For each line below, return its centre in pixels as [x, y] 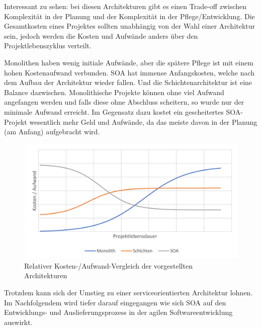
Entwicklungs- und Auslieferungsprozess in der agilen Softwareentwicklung [118, 312]
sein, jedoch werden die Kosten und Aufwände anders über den [101, 35]
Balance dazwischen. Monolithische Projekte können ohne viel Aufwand [114, 92]
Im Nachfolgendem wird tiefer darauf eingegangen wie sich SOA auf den [115, 302]
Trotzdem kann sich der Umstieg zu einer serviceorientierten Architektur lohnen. [128, 293]
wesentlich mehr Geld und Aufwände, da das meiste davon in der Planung [143, 121]
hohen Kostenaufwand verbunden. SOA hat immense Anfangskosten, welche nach [129, 72]
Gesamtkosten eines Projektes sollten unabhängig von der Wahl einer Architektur [130, 26]
